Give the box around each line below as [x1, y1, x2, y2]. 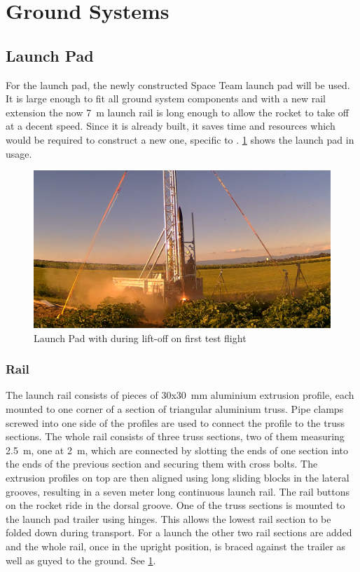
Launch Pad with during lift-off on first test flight [34, 330, 247, 345]
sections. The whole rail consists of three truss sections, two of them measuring [6, 429, 345, 444]
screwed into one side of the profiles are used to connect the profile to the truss [6, 415, 345, 430]
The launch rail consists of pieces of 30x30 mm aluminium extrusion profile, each [6, 388, 354, 402]
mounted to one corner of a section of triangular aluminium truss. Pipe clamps [6, 401, 344, 416]
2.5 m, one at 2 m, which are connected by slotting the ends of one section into [6, 442, 349, 457]
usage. [6, 146, 32, 161]
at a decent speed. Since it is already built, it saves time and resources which [6, 118, 335, 133]
